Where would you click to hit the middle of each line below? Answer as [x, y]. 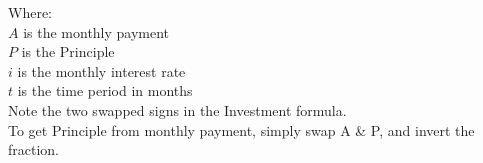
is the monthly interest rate [101, 70]
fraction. [34, 149]
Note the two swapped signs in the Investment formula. [177, 109]
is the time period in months [105, 90]
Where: [30, 12]
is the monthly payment [96, 31]
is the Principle [68, 51]
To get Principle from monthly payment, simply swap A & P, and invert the [241, 129]
